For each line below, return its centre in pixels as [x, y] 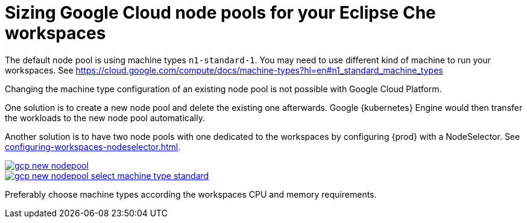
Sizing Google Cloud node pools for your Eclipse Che [220, 13]
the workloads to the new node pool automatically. [105, 118]
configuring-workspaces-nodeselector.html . [93, 146]
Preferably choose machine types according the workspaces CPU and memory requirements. [191, 194]
